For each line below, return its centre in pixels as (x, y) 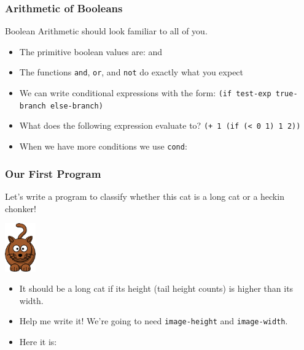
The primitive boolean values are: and (91, 51)
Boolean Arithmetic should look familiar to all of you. (106, 31)
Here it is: (38, 342)
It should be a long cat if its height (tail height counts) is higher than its (156, 288)
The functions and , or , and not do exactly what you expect (131, 72)
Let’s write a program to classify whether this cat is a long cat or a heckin (145, 196)
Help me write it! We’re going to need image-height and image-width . (154, 321)
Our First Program (53, 173)
